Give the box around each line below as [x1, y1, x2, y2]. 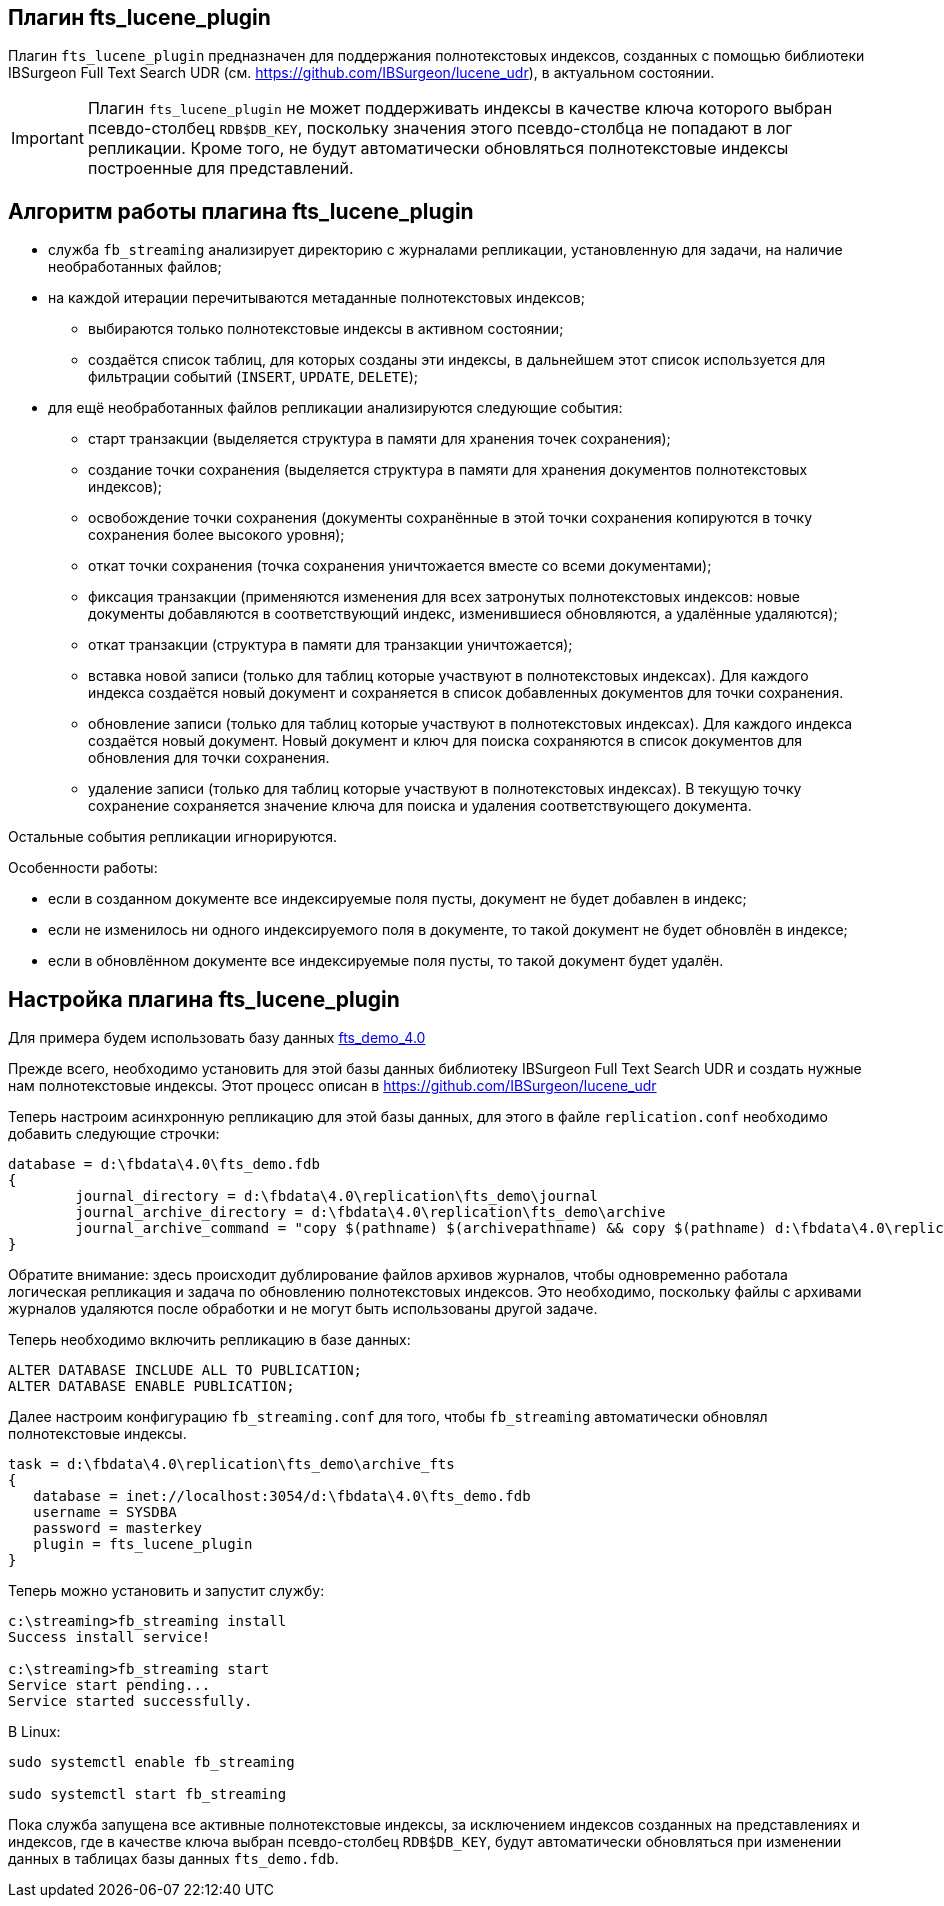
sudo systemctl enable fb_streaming [8, 1754, 295, 1771]
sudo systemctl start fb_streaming [8, 1786, 287, 1803]
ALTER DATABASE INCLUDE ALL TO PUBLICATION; [8, 1362, 363, 1379]
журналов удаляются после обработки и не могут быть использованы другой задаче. [8, 1300, 598, 1318]
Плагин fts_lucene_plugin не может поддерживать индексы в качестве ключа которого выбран [87, 98, 833, 119]
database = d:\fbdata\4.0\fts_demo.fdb [8, 1156, 320, 1173]
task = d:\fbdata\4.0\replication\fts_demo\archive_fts [8, 1456, 455, 1473]
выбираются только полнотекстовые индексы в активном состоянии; [88, 320, 564, 338]
